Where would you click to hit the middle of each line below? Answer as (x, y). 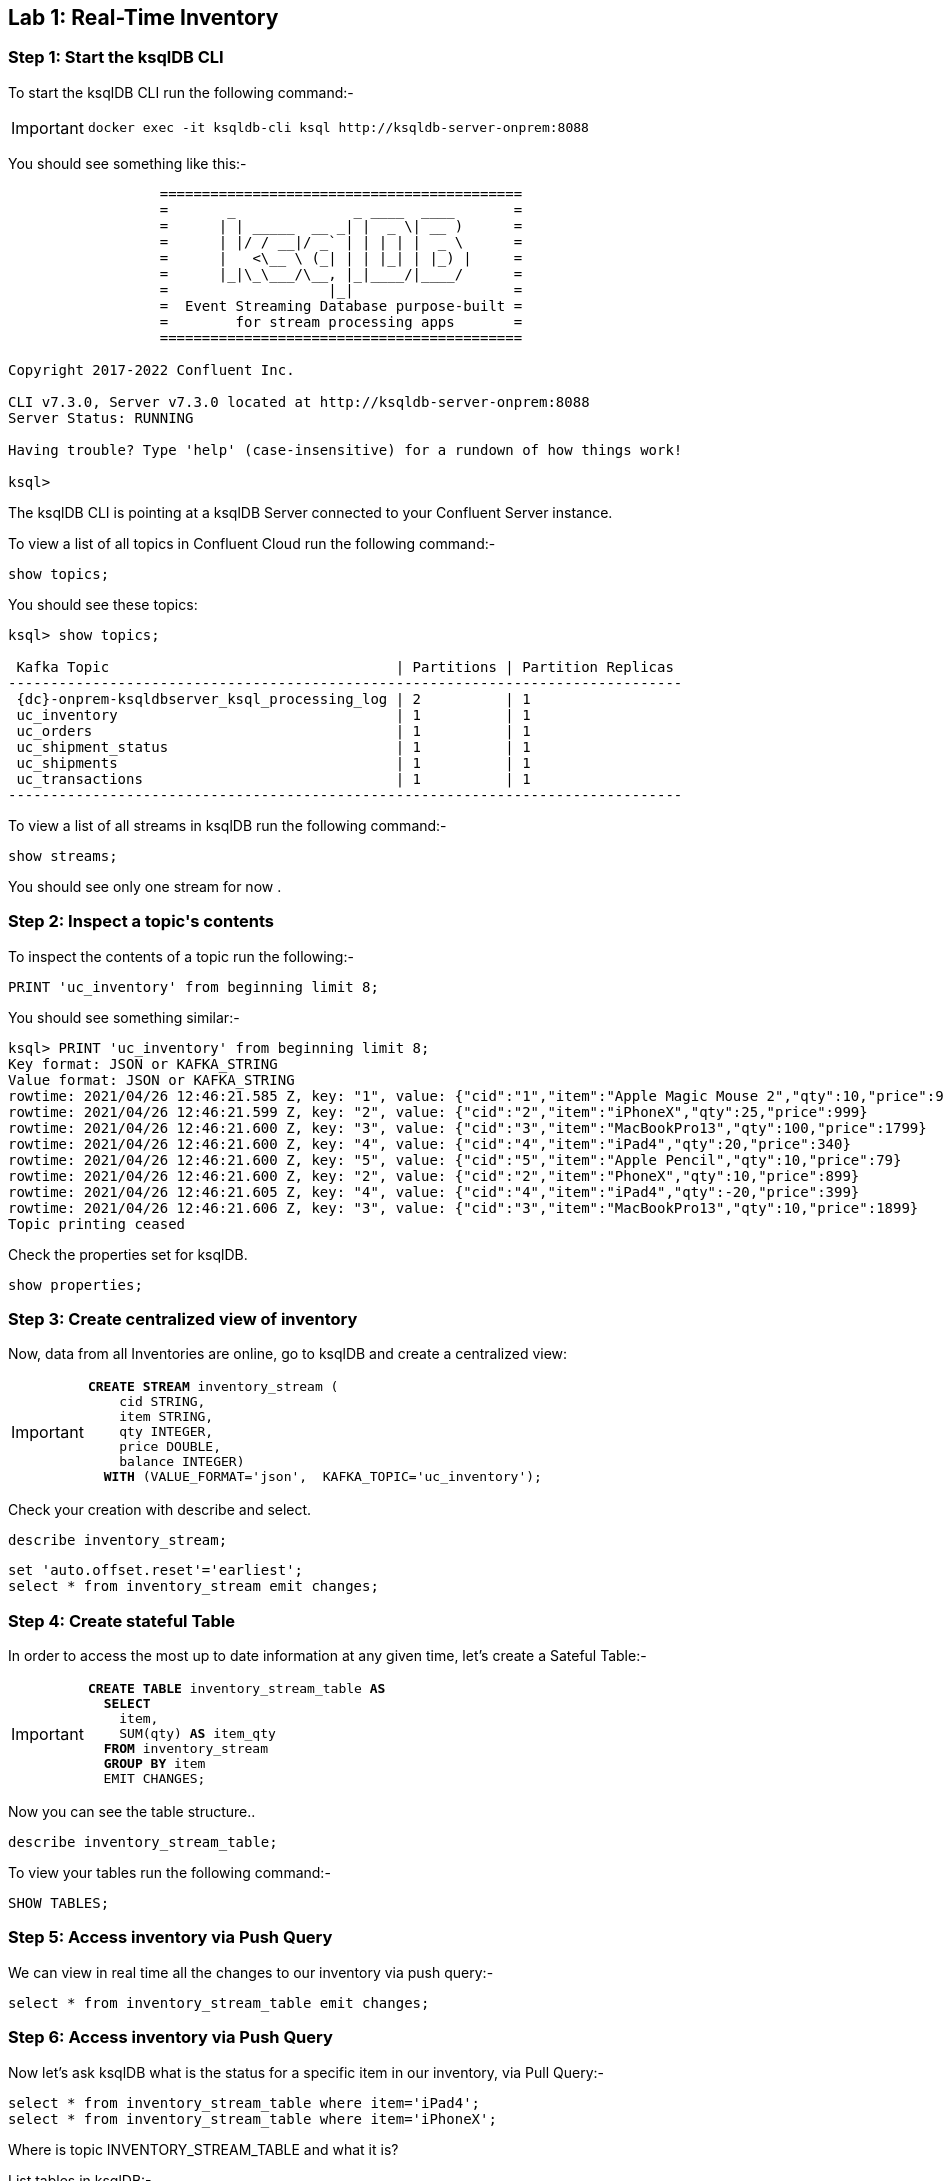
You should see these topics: (103, 604)
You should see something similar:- (124, 1017)
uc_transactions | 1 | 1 (273, 778)
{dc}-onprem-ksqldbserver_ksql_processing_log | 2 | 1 (273, 698)
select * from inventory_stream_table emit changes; (219, 2002)
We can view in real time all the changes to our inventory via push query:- (251, 1972)
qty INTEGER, (166, 1432)
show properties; (75, 1284)
